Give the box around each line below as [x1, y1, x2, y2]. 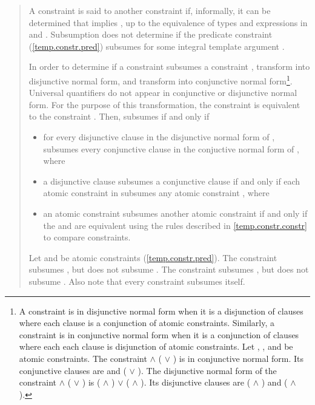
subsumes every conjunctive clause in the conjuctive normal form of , [43, 142, 299, 155]
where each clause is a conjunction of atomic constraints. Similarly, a [19, 316, 274, 329]
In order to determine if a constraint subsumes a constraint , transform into [28, 60, 310, 73]
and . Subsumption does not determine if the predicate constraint [28, 28, 273, 41]
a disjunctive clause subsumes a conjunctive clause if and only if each [43, 174, 300, 187]
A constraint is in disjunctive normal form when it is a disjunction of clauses [19, 304, 303, 317]
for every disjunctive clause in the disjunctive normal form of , [43, 131, 275, 143]
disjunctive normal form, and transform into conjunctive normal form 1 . [28, 72, 293, 87]
